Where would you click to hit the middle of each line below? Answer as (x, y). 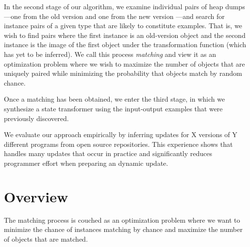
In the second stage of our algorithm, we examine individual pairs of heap (114, 6)
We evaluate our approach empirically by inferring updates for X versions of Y (121, 134)
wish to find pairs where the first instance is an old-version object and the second (125, 35)
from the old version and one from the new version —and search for (124, 16)
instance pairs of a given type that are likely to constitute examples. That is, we (123, 26)
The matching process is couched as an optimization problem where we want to (122, 220)
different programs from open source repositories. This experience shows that (118, 144)
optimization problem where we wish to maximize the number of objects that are (125, 63)
